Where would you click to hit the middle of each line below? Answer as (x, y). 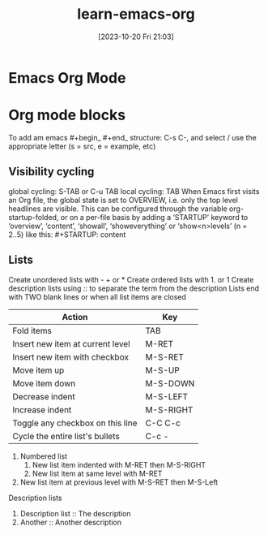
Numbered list (44, 456)
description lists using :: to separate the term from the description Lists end (134, 288)
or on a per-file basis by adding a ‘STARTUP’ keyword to (154, 217)
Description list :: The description (75, 513)
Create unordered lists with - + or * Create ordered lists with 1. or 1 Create (131, 279)
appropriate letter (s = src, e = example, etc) (82, 146)
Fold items (32, 330)
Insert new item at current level (72, 343)
